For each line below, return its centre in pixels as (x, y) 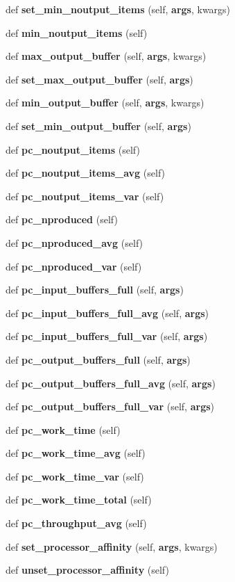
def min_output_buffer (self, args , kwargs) (105, 103)
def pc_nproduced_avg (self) (75, 242)
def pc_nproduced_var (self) (74, 266)
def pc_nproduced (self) (62, 219)
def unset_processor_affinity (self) (87, 570)
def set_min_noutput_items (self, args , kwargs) (118, 9)
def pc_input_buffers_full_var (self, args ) (107, 336)
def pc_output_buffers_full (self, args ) (98, 359)
